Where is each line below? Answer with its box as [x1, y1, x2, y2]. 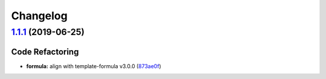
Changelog [11, 9, 68, 22]
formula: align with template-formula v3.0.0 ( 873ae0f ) [26, 62, 161, 69]
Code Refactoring [11, 46, 79, 57]
